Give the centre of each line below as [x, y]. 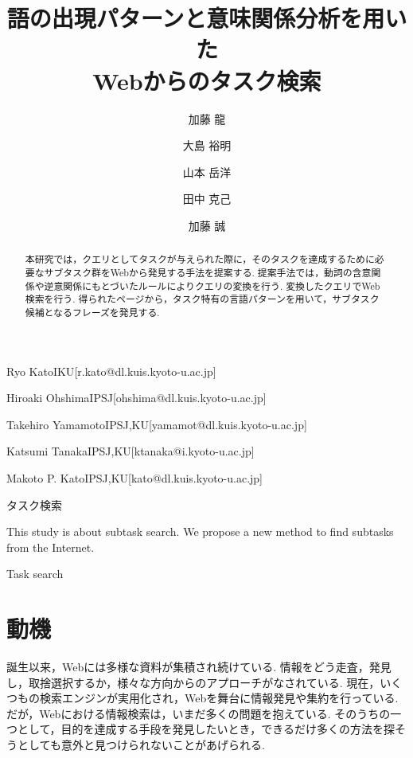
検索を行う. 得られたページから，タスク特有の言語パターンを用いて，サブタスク [202, 299]
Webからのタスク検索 [207, 80]
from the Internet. [51, 547]
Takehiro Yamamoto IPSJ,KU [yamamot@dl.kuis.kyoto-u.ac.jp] [157, 424]
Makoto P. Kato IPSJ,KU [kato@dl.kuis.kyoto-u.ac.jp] [134, 477]
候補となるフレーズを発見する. [92, 312]
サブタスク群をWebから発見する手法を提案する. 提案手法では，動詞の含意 [208, 272]
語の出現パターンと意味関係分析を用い [207, 18]
